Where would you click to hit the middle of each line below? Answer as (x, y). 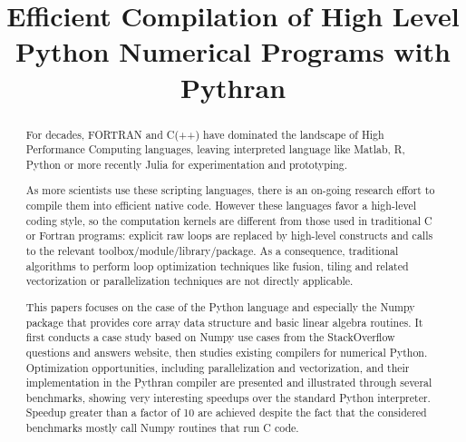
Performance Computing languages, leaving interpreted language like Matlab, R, (215, 149)
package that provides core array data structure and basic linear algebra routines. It (224, 322)
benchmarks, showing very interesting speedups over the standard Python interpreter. (228, 397)
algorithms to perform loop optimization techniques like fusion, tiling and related (217, 265)
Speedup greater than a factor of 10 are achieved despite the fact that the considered (226, 413)
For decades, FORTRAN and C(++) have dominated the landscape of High (205, 134)
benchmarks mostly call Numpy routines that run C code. (162, 428)
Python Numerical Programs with (233, 51)
